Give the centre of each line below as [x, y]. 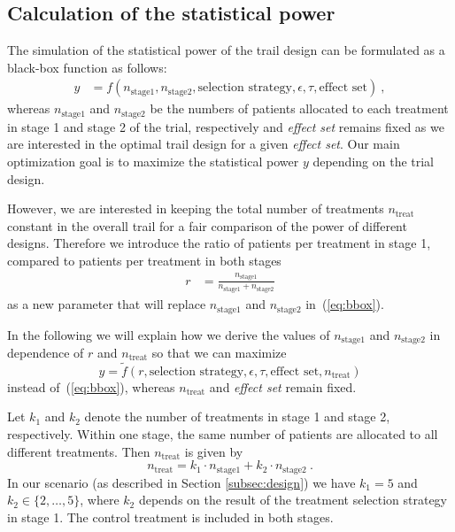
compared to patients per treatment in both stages [144, 261]
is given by [214, 451]
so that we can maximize [219, 352]
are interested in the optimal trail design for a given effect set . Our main [204, 144]
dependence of [46, 352]
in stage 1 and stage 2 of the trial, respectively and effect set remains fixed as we [226, 126]
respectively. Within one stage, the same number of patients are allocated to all [223, 433]
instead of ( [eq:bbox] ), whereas [91, 386]
